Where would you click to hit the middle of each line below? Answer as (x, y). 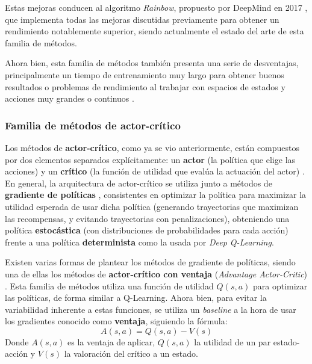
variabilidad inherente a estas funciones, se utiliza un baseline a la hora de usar (151, 309)
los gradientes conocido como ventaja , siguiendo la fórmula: (116, 321)
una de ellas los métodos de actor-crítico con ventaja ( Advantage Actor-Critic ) (156, 273)
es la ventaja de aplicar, (111, 341)
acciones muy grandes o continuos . (70, 98)
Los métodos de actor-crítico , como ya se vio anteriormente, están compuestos (152, 147)
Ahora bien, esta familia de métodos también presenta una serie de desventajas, (152, 63)
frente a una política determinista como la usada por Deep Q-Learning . (139, 242)
